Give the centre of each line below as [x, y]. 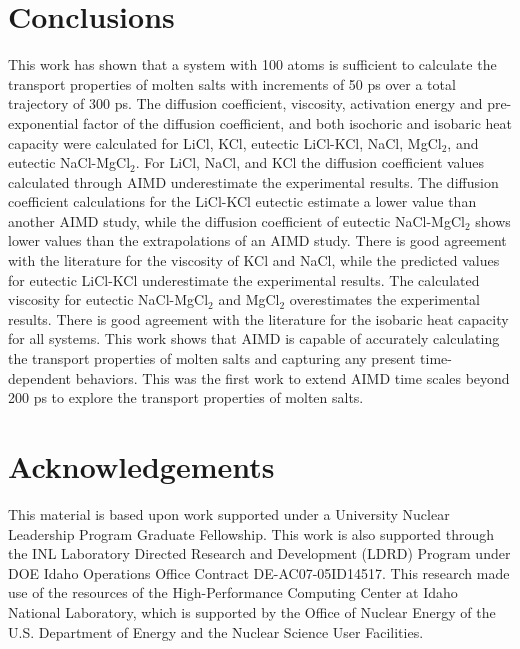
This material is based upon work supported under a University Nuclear [229, 513]
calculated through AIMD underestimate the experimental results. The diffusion [253, 181]
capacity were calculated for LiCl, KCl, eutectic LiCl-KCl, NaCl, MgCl [225, 142]
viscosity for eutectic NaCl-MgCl [108, 299]
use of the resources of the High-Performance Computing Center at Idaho [233, 592]
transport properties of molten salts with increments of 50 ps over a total [232, 83]
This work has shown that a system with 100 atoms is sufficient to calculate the [252, 64]
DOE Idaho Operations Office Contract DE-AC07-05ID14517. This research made [259, 572]
